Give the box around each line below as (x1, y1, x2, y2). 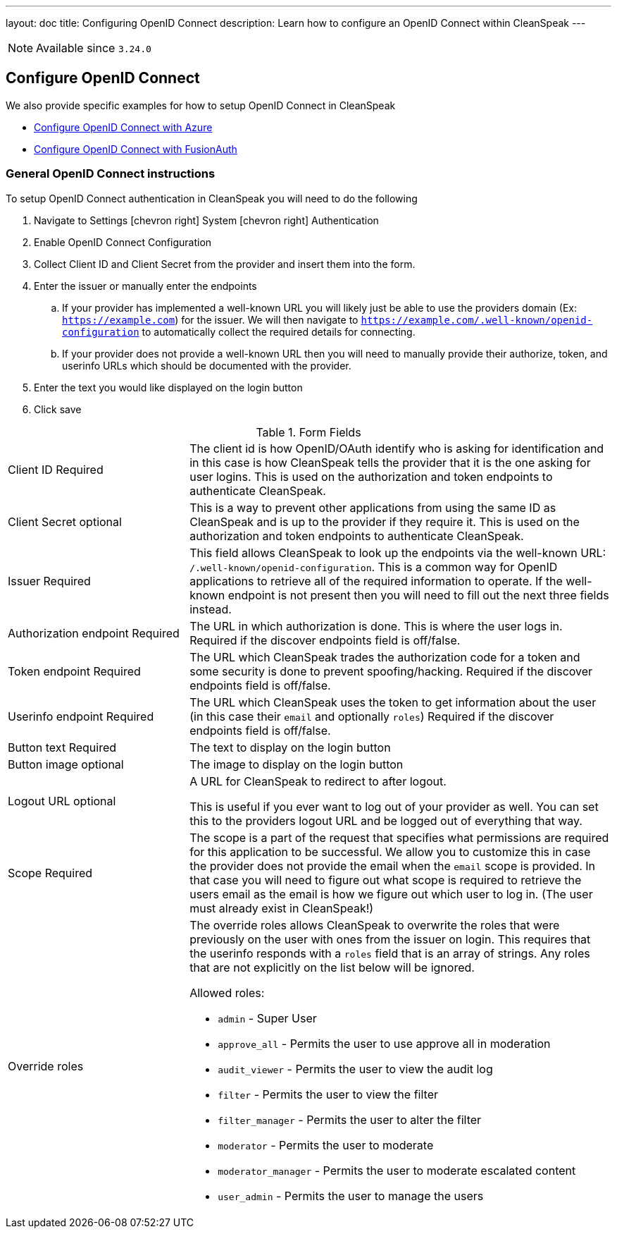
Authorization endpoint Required (8, 625, 180, 640)
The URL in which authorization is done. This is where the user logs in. (189, 618, 563, 633)
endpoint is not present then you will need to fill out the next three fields (228, 587, 609, 602)
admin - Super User (218, 1010, 317, 1025)
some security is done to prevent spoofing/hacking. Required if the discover (189, 664, 593, 678)
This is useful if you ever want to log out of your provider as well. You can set (189, 799, 599, 814)
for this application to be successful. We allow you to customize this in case (189, 844, 591, 859)
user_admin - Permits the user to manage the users (218, 1188, 484, 1203)
